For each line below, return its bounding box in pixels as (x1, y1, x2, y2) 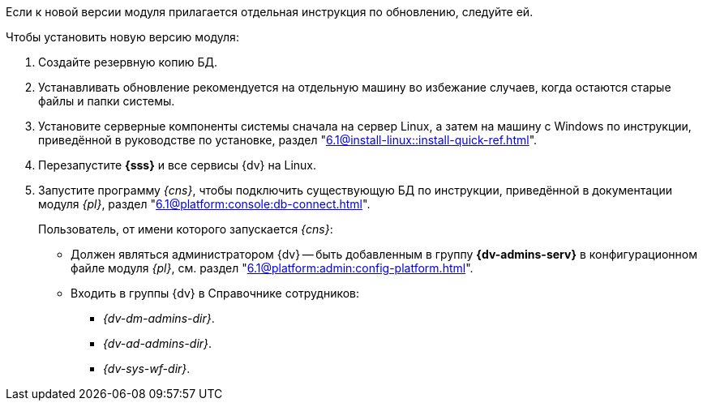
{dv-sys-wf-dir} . (103, 362, 191, 375)
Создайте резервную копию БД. (38, 55, 218, 69)
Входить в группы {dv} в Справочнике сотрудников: (71, 286, 360, 300)
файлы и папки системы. (38, 94, 175, 108)
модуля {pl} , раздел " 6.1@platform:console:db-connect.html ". (38, 197, 371, 211)
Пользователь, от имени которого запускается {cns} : (38, 222, 333, 236)
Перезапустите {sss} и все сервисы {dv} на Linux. (38, 158, 317, 172)
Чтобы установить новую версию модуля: (6, 30, 239, 44)
